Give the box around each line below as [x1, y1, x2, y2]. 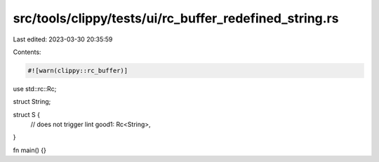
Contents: [13, 48, 41, 56]
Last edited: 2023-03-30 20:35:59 [13, 35, 113, 43]
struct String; [13, 97, 51, 106]
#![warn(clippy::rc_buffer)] [27, 67, 128, 74]
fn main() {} [13, 146, 47, 154]
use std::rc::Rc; [13, 84, 57, 93]
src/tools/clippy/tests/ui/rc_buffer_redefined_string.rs [13, 11, 339, 26]
